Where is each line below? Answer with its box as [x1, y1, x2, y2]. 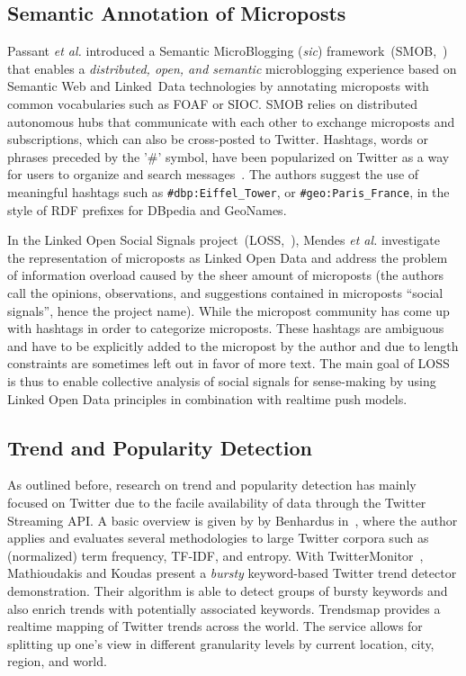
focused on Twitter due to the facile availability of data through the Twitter [7, 492, 426, 511]
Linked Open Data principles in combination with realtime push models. [7, 389, 408, 408]
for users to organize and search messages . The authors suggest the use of [7, 165, 419, 184]
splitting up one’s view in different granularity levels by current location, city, [7, 634, 435, 653]
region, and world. [7, 652, 107, 671]
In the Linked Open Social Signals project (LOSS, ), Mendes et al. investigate [7, 230, 441, 249]
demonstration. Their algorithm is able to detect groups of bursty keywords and [7, 581, 448, 599]
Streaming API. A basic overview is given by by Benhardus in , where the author [7, 510, 458, 529]
